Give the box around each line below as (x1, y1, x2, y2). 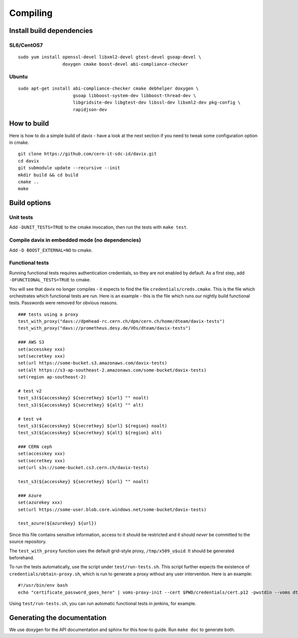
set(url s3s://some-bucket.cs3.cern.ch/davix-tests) (18, 465, 149, 471)
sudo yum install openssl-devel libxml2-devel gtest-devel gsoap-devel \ (18, 54, 202, 60)
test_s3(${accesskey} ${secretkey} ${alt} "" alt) (18, 402, 144, 408)
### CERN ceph (18, 444, 52, 450)
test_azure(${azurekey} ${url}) (18, 520, 97, 526)
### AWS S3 (18, 339, 45, 345)
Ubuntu (9, 73, 28, 80)
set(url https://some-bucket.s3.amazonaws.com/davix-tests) (18, 360, 167, 366)
